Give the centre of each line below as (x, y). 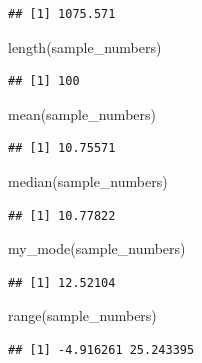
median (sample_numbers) (88, 180)
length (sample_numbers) (85, 46)
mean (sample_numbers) (82, 113)
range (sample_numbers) (82, 315)
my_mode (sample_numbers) (97, 248)
